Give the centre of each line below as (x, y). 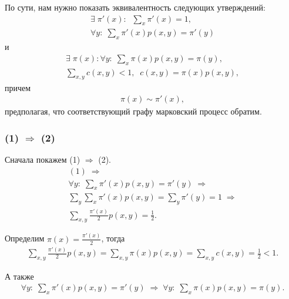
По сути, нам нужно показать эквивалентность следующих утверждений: (135, 7)
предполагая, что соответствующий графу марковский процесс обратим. (133, 111)
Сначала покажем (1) (43, 159)
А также (19, 276)
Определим (25, 238)
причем (18, 87)
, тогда (113, 238)
